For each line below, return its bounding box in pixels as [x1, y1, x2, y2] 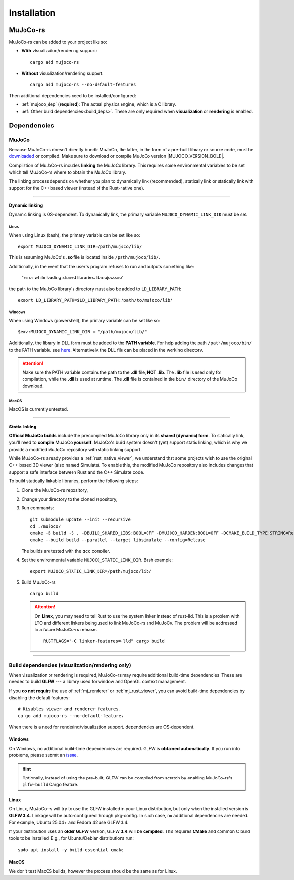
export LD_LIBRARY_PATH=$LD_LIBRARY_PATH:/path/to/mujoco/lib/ [18, 297, 173, 303]
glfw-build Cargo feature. [22, 782, 79, 788]
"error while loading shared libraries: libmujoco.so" [21, 275, 124, 280]
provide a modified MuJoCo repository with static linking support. [9, 446, 142, 452]
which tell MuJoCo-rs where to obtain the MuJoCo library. [9, 169, 127, 175]
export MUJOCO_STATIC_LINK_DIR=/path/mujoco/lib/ [30, 569, 152, 574]
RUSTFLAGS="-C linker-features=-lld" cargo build [43, 638, 165, 644]
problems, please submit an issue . [9, 753, 78, 758]
